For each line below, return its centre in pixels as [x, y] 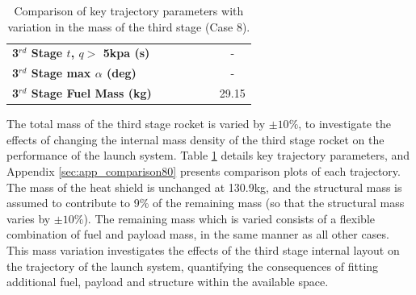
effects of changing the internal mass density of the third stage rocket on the [195, 139]
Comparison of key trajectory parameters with [129, 10]
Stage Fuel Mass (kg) [91, 93]
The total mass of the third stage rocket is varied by [136, 124]
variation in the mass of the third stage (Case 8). [129, 26]
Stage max [61, 73]
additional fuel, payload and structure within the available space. [168, 282]
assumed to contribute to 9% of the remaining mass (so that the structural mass [206, 203]
